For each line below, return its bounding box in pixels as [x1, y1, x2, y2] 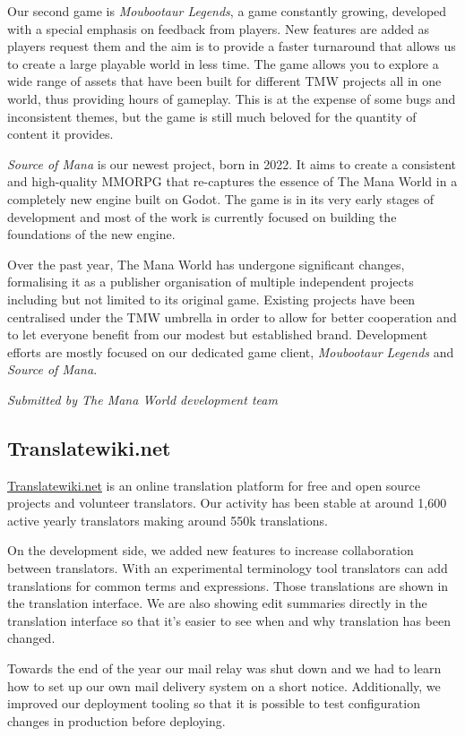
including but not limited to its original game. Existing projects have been [7, 289, 416, 308]
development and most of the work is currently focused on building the [7, 207, 397, 226]
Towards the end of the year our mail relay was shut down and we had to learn [7, 659, 442, 678]
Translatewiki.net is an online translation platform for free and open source [7, 475, 421, 494]
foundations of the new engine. [7, 225, 176, 244]
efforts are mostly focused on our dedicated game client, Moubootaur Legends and [7, 342, 454, 361]
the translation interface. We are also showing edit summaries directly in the [7, 594, 427, 612]
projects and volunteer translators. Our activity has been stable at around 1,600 [7, 493, 447, 512]
